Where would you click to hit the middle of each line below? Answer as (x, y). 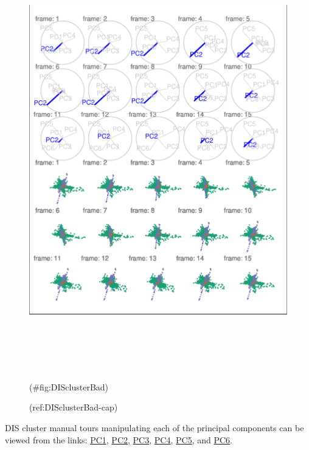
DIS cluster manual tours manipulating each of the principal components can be (154, 427)
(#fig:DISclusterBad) (69, 386)
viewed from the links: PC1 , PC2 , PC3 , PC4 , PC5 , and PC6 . (119, 439)
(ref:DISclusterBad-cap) (74, 407)
